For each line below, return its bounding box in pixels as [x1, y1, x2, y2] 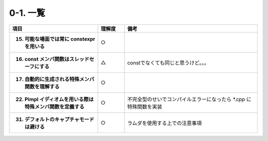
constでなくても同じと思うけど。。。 [127, 59, 209, 66]
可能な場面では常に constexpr [24, 35, 95, 42]
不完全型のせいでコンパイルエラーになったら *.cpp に [127, 95, 252, 102]
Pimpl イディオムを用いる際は [24, 95, 94, 102]
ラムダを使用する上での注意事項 [127, 119, 202, 126]
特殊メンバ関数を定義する [24, 103, 84, 110]
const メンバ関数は [24, 55, 69, 62]
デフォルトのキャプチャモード [24, 116, 94, 123]
